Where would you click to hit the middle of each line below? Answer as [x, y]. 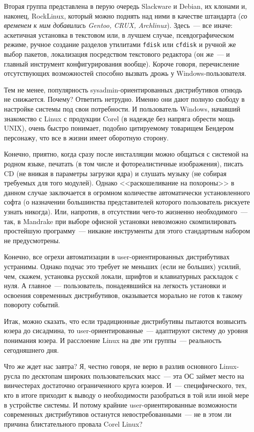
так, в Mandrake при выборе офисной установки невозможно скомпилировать [120, 221]
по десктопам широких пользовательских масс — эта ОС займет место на [133, 375]
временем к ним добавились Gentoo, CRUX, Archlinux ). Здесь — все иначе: [118, 25]
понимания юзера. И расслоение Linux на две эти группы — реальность [113, 340]
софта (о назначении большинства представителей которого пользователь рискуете [127, 202]
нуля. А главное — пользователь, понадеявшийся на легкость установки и [115, 285]
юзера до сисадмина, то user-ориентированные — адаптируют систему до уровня [126, 330]
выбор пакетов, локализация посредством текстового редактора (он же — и [117, 54]
